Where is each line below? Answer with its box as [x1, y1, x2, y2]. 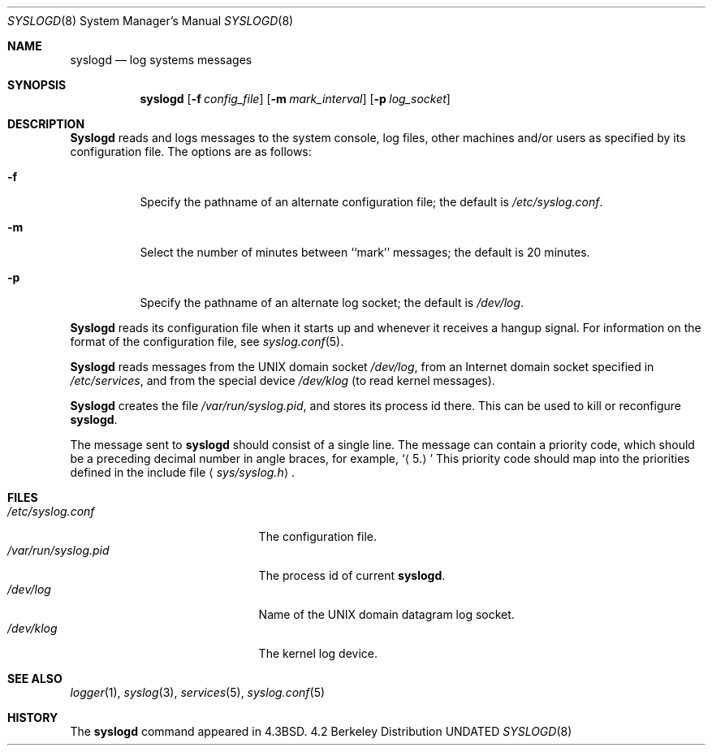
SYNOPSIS [7, 78, 67, 92]
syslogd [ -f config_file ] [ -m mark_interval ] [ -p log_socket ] [140, 92, 451, 106]
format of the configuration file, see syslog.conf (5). [70, 335, 344, 348]
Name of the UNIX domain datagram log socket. [258, 607, 515, 621]
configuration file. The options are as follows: [70, 145, 312, 158]
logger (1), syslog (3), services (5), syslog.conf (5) [70, 685, 326, 699]
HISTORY [7, 711, 58, 724]
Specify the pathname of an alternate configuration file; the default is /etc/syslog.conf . [140, 195, 603, 209]
